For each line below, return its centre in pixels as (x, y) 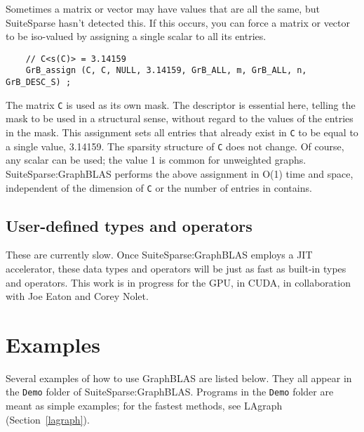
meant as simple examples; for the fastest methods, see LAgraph (144, 406)
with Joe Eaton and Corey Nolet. (77, 296)
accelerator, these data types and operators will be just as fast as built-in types (176, 268)
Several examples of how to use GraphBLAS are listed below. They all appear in (179, 378)
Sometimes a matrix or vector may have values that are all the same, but (163, 8)
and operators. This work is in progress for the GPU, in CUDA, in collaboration (178, 282)
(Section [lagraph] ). (48, 419)
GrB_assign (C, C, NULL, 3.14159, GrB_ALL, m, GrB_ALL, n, (166, 71)
